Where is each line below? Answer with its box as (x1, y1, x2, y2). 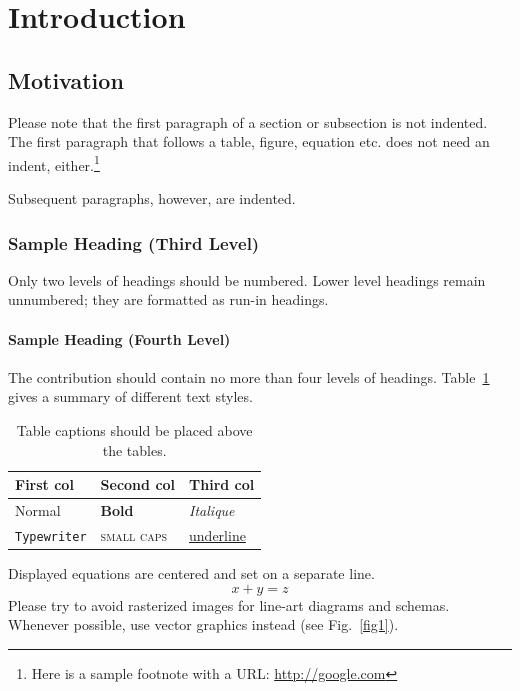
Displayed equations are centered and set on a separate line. (8, 563, 375, 584)
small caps (100, 524, 168, 545)
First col (15, 474, 74, 495)
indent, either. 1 (8, 151, 100, 175)
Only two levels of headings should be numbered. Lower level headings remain (8, 269, 486, 290)
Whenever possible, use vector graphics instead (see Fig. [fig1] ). (8, 614, 399, 635)
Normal (15, 500, 61, 521)
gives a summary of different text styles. (8, 386, 253, 407)
